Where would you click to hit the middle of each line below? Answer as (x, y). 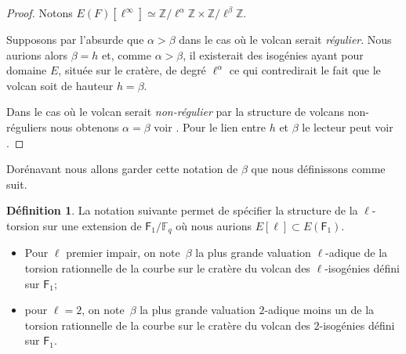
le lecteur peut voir (348, 126)
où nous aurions (214, 225)
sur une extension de (92, 225)
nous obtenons (85, 126)
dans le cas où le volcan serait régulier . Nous (285, 39)
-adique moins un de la (319, 310)
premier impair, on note (123, 253)
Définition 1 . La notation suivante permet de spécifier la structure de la (182, 210)
